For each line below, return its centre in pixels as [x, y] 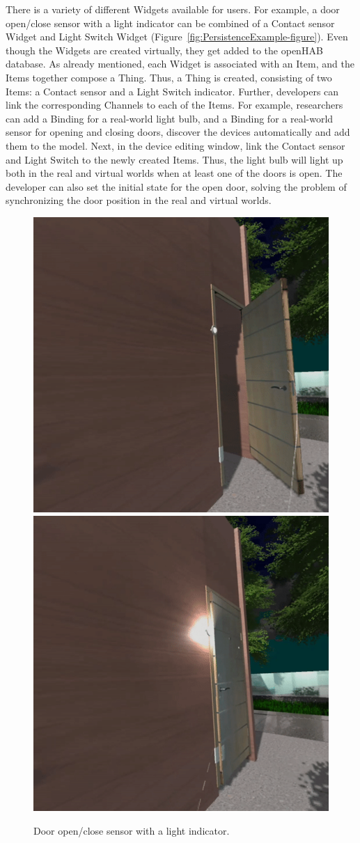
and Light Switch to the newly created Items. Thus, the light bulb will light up [174, 159]
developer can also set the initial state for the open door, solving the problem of [176, 186]
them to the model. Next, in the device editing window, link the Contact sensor [175, 145]
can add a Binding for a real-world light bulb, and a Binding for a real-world [170, 118]
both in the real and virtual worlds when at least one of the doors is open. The [174, 173]
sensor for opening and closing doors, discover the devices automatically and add [178, 132]
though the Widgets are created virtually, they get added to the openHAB [164, 50]
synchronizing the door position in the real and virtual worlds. [139, 200]
